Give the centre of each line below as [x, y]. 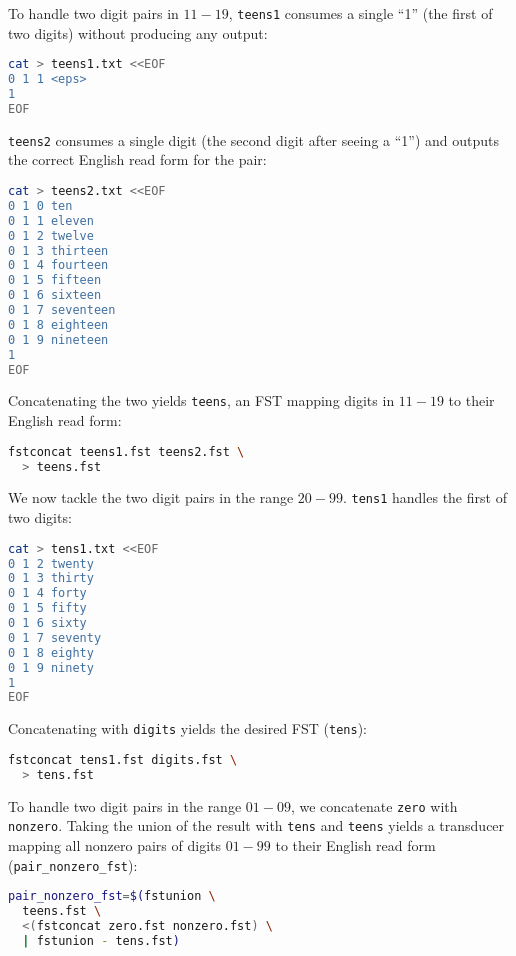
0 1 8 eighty [51, 652]
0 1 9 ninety [51, 667]
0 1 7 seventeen [62, 310]
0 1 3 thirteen [58, 250]
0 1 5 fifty [47, 608]
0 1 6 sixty [47, 623]
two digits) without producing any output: [138, 32]
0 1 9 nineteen [58, 339]
